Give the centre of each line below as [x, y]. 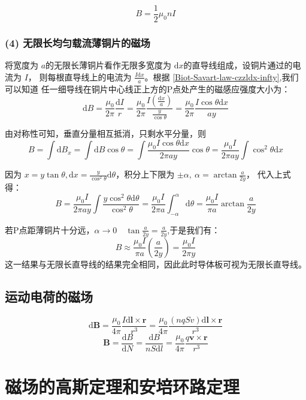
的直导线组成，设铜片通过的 [238, 65]
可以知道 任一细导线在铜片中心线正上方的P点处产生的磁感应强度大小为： [148, 88]
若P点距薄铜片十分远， [50, 229]
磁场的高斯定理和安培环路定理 [122, 387]
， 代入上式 [269, 174]
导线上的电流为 [102, 76]
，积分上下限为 [145, 174]
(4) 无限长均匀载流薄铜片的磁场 [78, 42]
